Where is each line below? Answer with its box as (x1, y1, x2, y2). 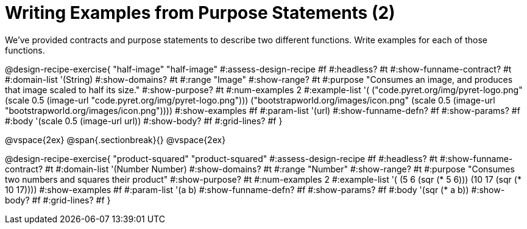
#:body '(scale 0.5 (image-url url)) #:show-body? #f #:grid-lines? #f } (5, 115, 283, 126)
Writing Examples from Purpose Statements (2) (5, 2, 395, 23)
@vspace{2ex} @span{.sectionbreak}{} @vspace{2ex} (5, 134, 226, 145)
